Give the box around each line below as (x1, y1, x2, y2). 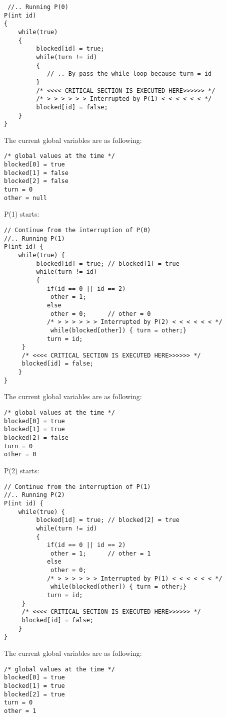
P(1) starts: (4, 209, 39, 219)
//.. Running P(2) (4, 491, 65, 499)
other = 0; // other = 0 (50, 310, 151, 317)
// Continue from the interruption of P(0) (4, 226, 151, 234)
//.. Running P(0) (7, 4, 68, 11)
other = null (4, 194, 47, 202)
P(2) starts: (4, 465, 39, 475)
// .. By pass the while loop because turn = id (46, 70, 212, 78)
